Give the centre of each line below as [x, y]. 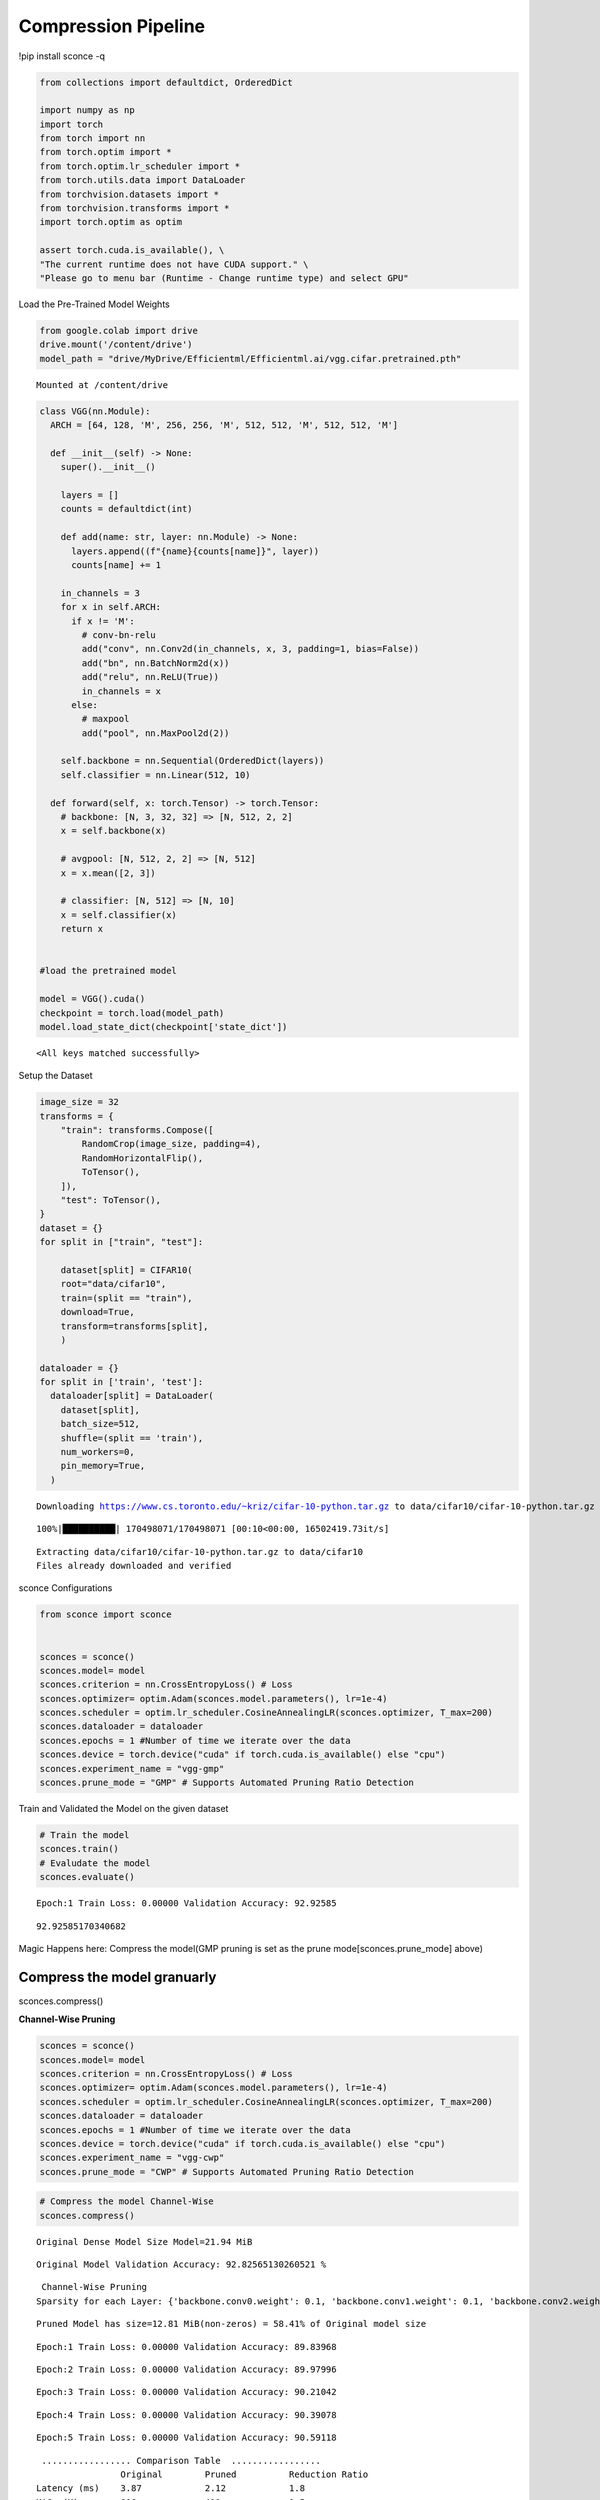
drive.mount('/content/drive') [116, 344]
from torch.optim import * [105, 152]
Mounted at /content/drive [102, 384]
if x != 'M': [103, 621]
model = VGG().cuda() [92, 999]
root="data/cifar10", [113, 1284]
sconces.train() [79, 1849]
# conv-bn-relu [119, 634]
